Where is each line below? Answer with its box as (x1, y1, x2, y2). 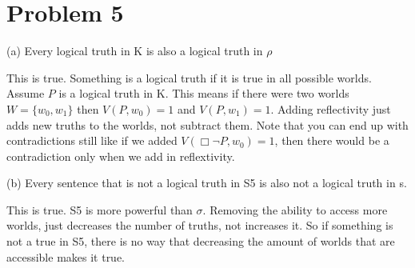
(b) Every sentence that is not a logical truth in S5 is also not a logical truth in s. (6, 174, 407, 191)
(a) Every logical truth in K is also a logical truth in (6, 42, 263, 59)
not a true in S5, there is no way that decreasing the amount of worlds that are (6, 233, 395, 250)
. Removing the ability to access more (202, 201, 388, 218)
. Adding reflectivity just (270, 100, 391, 117)
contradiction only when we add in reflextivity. (6, 147, 235, 164)
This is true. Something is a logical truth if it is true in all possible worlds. (6, 69, 372, 86)
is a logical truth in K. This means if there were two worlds (58, 85, 349, 102)
